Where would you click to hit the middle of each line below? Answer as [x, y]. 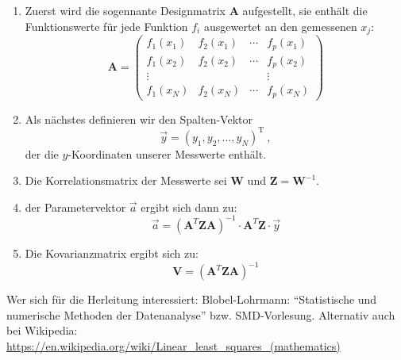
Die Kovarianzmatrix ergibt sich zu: [112, 253]
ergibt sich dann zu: [189, 207]
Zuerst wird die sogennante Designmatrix [125, 10]
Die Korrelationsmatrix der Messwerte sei [126, 180]
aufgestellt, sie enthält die [305, 10]
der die [42, 153]
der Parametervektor [75, 207]
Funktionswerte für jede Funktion [106, 26]
